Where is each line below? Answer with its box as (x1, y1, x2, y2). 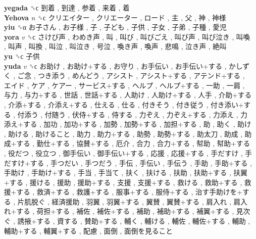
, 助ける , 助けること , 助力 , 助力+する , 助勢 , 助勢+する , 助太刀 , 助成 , (4, 128, 243, 139)
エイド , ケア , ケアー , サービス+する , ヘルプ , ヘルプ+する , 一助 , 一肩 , (4, 80, 245, 90)
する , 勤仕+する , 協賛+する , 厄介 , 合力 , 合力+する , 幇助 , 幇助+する (16, 138, 250, 148)
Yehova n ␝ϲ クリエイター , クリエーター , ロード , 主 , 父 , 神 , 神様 (4, 12, 226, 22)
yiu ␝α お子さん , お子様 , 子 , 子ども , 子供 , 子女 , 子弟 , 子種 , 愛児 (4, 22, 227, 32)
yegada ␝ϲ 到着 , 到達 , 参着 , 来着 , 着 (4, 2, 130, 12)
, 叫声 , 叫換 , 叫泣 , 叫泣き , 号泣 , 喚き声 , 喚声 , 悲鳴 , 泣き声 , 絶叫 (4, 41, 227, 51)
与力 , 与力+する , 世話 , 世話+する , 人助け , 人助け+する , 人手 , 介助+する (4, 90, 252, 100)
